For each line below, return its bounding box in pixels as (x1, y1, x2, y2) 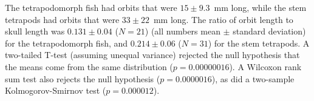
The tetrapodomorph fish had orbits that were (5, 1, 177, 13)
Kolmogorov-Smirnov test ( (5, 84, 106, 97)
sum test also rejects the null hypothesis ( (5, 72, 160, 85)
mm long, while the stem (214, 1, 307, 13)
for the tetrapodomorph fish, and (5, 36, 128, 49)
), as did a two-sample (211, 72, 295, 85)
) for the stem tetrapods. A (208, 36, 310, 49)
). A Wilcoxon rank (229, 60, 302, 73)
